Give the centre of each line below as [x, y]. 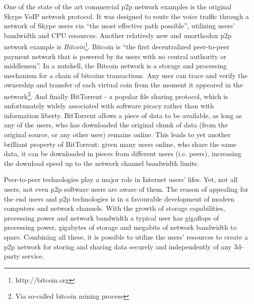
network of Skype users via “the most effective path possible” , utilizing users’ [119, 26]
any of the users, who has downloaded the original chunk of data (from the [116, 125]
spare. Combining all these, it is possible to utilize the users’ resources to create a [126, 236]
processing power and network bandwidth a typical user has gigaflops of [112, 217]
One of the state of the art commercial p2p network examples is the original [118, 6]
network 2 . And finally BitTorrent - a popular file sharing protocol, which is [116, 95]
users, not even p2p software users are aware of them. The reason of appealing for [126, 189]
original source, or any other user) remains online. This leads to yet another [117, 134]
